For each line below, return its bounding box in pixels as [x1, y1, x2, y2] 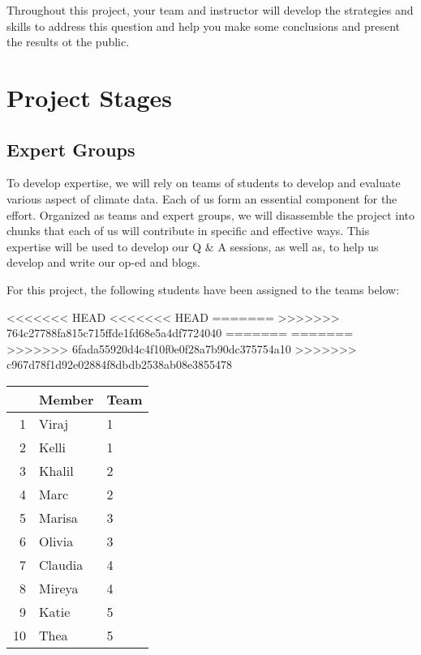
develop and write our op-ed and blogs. [6, 254, 200, 271]
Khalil [39, 460, 74, 480]
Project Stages [6, 80, 173, 113]
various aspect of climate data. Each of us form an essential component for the [6, 190, 397, 207]
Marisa [39, 507, 78, 527]
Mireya [39, 578, 79, 597]
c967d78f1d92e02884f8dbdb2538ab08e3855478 [6, 356, 233, 373]
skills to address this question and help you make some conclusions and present [6, 17, 400, 34]
